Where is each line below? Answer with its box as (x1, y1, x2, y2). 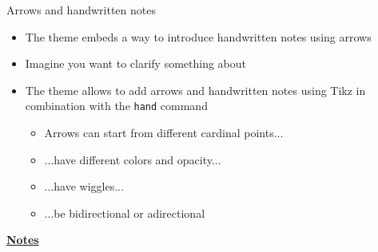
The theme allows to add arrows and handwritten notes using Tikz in (25, 81, 366, 98)
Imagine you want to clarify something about (25, 55, 247, 72)
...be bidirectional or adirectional (44, 204, 205, 221)
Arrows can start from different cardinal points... (44, 124, 284, 141)
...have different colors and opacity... (44, 151, 221, 167)
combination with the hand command (25, 97, 208, 114)
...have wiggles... (44, 178, 124, 195)
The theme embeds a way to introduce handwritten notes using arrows (25, 28, 372, 45)
